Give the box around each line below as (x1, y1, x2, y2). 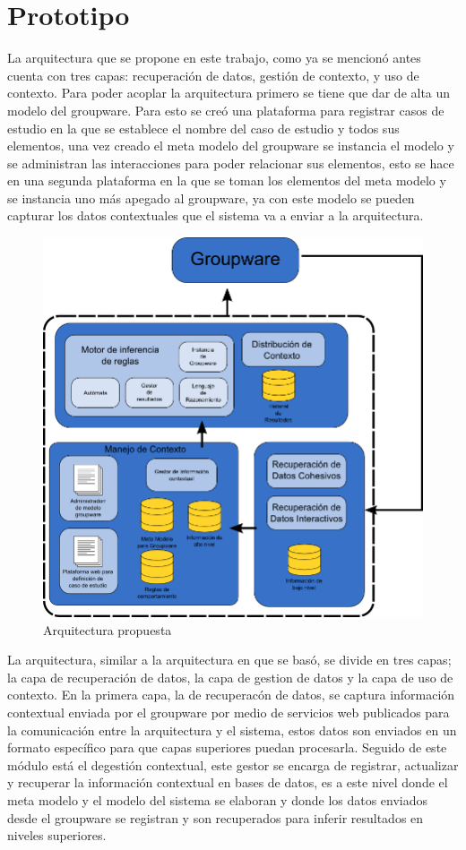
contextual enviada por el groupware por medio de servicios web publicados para (7, 703, 450, 722)
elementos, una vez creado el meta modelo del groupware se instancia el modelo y (7, 136, 454, 155)
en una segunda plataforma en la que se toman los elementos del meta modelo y (7, 171, 446, 190)
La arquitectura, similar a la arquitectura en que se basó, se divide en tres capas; (7, 650, 452, 669)
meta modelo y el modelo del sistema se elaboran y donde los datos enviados (7, 791, 428, 809)
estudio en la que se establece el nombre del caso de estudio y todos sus (7, 118, 400, 137)
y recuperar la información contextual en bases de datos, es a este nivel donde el (7, 773, 448, 792)
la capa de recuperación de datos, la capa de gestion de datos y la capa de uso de (7, 667, 453, 686)
